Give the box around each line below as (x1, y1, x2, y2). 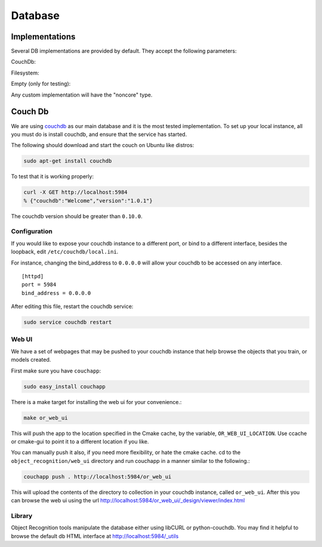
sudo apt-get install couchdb (23, 158, 112, 164)
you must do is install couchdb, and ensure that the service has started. (11, 130, 187, 138)
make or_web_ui (23, 414, 68, 421)
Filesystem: (11, 69, 39, 76)
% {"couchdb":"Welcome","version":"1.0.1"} (23, 197, 153, 204)
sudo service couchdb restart (23, 319, 112, 326)
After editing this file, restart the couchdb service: (11, 303, 134, 310)
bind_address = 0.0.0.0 (21, 290, 91, 296)
